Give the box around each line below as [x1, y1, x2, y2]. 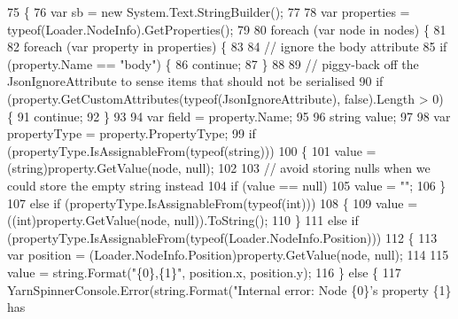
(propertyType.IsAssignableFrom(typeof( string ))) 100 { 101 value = [7, 141, 376, 159]
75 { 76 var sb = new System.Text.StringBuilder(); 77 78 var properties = [7, 3, 410, 20]
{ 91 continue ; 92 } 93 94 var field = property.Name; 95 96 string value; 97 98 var [7, 106, 451, 125]
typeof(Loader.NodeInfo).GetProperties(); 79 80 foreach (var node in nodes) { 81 [7, 19, 446, 38]
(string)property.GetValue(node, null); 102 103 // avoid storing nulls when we [7, 159, 431, 177]
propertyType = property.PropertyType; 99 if [7, 124, 256, 143]
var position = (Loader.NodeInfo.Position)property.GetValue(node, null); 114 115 [7, 245, 449, 264]
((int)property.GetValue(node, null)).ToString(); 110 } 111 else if [7, 211, 359, 230]
